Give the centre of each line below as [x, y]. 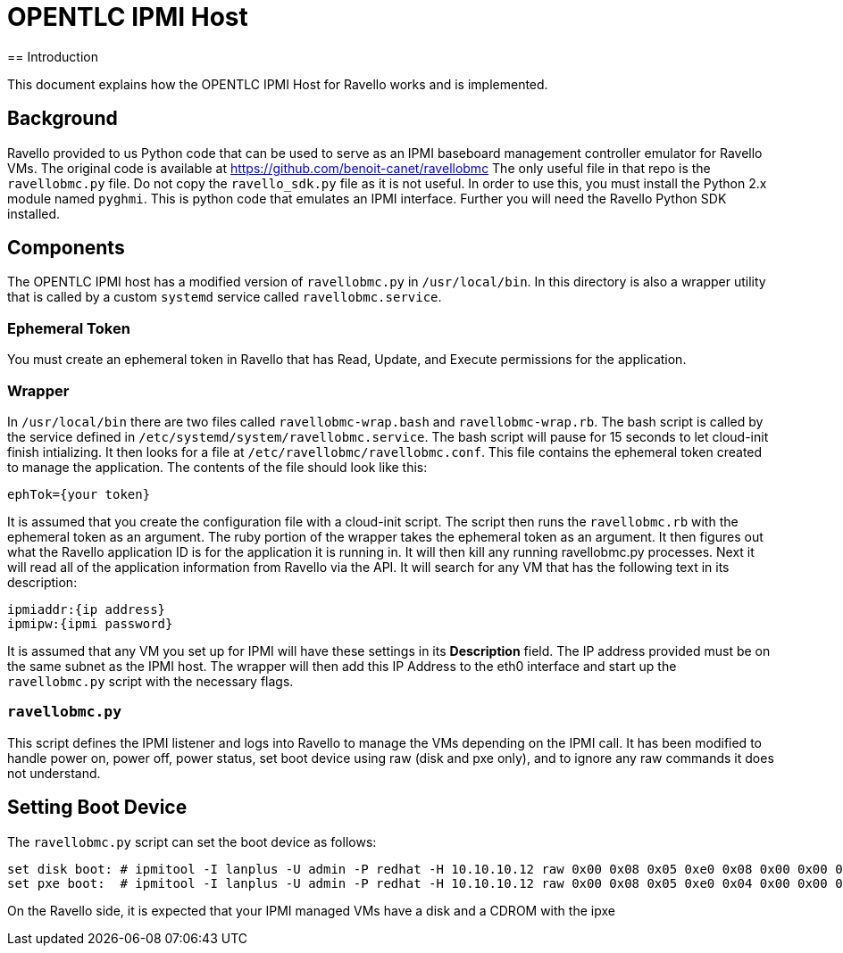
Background [63, 119]
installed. [34, 213]
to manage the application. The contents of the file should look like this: [217, 467]
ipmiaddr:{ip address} [87, 609]
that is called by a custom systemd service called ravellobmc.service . [225, 297]
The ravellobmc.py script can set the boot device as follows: [192, 841]
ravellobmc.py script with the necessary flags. [150, 681]
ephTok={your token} [79, 494]
